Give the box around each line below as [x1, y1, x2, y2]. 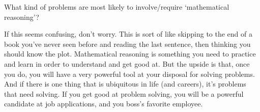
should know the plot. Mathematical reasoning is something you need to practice [4, 48, 256, 59]
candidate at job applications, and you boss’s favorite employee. [4, 98, 203, 109]
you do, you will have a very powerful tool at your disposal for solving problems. [4, 68, 255, 79]
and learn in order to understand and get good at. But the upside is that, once [4, 58, 250, 69]
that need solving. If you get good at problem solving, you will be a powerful [4, 88, 244, 99]
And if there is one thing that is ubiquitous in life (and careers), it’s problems [4, 78, 246, 89]
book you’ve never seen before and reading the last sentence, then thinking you [4, 38, 251, 49]
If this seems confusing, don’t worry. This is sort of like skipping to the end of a [4, 29, 253, 39]
